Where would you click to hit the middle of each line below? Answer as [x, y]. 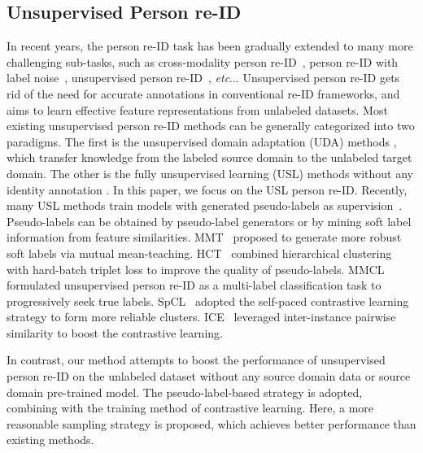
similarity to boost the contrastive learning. [115, 332]
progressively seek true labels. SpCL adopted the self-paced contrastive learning [208, 301]
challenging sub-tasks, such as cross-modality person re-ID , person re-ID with [203, 61]
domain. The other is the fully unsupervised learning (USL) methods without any [210, 173]
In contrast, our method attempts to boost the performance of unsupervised [196, 360]
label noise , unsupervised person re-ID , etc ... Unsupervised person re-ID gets [203, 78]
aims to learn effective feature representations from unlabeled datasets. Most [197, 109]
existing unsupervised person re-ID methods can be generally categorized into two [211, 126]
